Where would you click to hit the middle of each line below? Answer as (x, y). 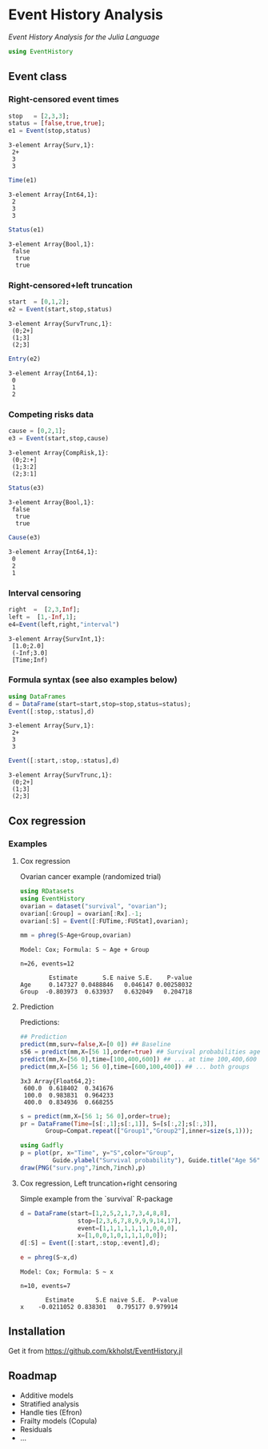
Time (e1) (23, 181)
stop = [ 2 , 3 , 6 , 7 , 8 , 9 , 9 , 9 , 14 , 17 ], (130, 1221)
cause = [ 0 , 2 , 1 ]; (37, 431)
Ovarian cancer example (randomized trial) (90, 877)
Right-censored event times (64, 99)
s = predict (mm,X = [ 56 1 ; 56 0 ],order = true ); (95, 1116)
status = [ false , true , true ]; (57, 123)
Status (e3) (26, 488)
